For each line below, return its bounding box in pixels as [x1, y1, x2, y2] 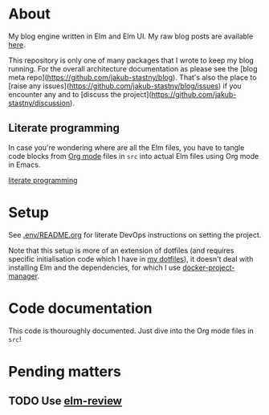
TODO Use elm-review [8, 394, 123, 408]
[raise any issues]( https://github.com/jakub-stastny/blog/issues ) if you [8, 81, 243, 91]
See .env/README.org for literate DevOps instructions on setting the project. [8, 230, 262, 239]
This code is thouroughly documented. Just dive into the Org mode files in [8, 326, 255, 336]
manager [8, 271, 38, 281]
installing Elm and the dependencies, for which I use [8, 262, 181, 272]
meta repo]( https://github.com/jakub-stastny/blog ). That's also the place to [8, 72, 257, 82]
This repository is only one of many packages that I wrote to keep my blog [8, 55, 255, 65]
